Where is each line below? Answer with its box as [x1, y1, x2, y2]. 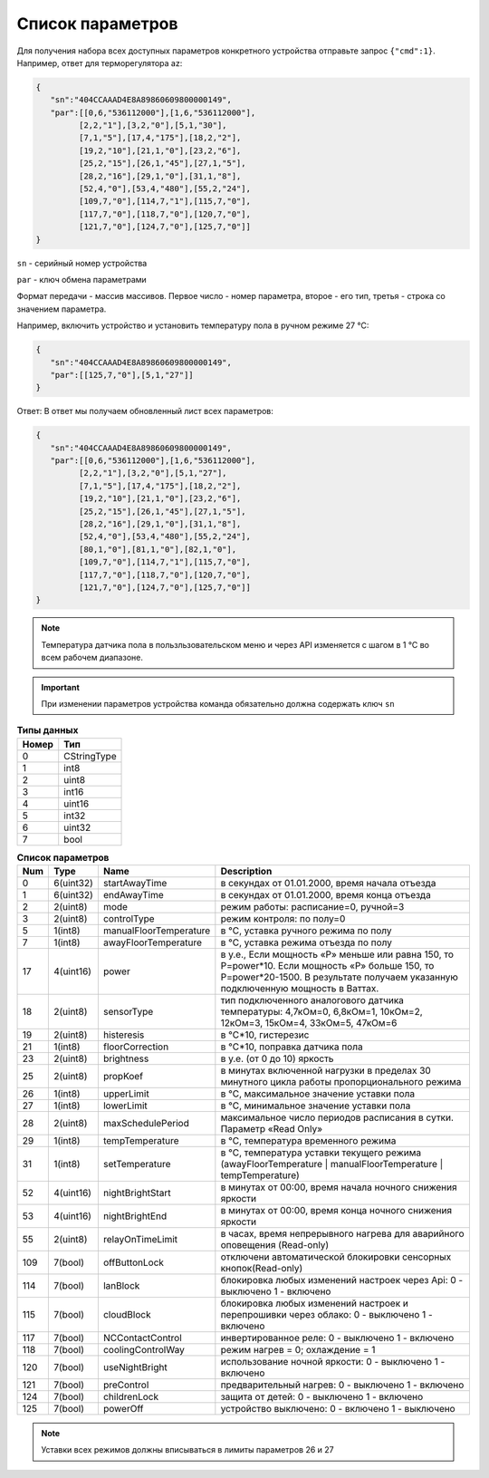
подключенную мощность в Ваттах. [220, 982, 379, 995]
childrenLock [102, 1391, 158, 1404]
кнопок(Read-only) [220, 1262, 303, 1275]
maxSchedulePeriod [102, 1117, 189, 1130]
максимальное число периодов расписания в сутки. [220, 1111, 455, 1124]
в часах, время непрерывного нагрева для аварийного [220, 1228, 465, 1241]
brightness [102, 1052, 149, 1065]
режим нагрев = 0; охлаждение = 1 [220, 1344, 376, 1357]
